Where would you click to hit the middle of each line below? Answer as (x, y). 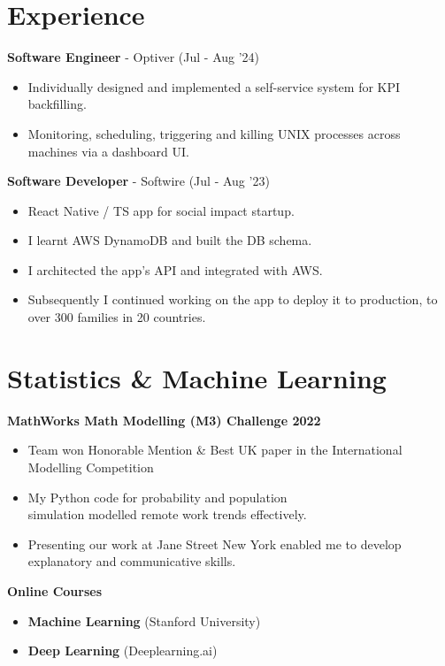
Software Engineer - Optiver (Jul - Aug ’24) (134, 57)
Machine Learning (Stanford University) (144, 620)
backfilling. (57, 104)
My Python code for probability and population (157, 497)
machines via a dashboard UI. (108, 151)
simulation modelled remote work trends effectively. (167, 514)
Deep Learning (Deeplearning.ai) (123, 651)
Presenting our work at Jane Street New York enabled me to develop (215, 544)
